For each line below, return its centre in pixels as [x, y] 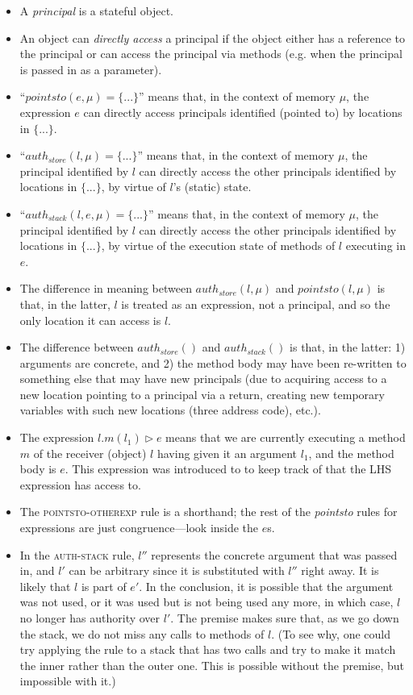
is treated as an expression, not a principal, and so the [256, 304]
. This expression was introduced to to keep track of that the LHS [228, 469]
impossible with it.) [68, 681]
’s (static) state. [212, 187]
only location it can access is [90, 320]
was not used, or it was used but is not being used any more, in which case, [206, 602]
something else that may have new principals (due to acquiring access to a [203, 379]
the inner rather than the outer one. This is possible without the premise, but [212, 665]
